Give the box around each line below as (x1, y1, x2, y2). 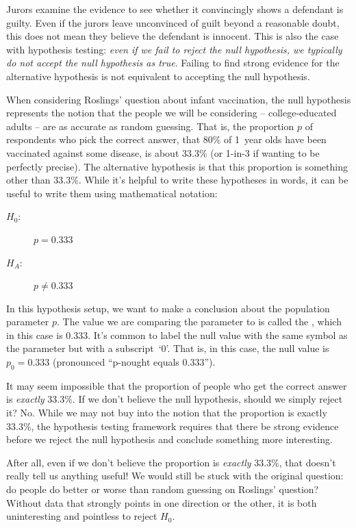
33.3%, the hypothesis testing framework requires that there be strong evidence (6, 418, 339, 433)
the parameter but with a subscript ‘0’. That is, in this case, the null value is (6, 341, 329, 355)
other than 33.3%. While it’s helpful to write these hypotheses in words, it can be (6, 173, 348, 187)
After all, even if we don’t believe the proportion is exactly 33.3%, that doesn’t (6, 455, 336, 469)
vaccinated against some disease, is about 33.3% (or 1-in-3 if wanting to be (6, 145, 320, 160)
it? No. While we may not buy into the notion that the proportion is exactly (6, 405, 327, 420)
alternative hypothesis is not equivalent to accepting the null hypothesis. (6, 68, 310, 83)
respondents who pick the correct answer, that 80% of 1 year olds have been (6, 132, 327, 147)
